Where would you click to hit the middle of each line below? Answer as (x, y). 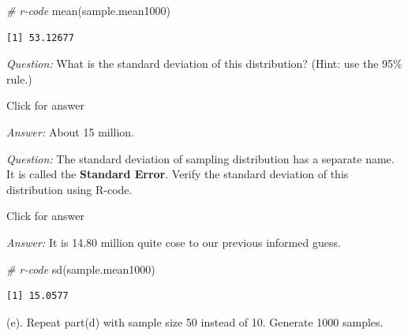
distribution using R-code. (69, 189)
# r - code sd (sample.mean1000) (81, 269)
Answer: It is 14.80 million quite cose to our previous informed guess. (174, 242)
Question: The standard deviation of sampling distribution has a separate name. (200, 158)
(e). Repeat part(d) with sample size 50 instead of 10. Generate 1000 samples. (195, 321)
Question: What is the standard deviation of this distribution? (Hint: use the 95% (204, 63)
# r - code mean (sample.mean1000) (89, 10)
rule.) (19, 78)
